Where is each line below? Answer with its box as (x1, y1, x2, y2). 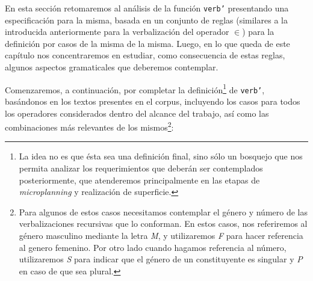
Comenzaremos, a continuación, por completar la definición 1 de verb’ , (5, 81, 265, 96)
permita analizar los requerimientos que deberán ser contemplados (19, 161, 263, 174)
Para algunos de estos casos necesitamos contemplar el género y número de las (19, 205, 308, 218)
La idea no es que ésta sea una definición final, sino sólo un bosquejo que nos (19, 150, 303, 162)
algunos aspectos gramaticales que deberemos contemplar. (5, 61, 218, 73)
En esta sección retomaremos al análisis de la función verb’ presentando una (5, 2, 289, 14)
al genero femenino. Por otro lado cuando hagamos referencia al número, (19, 241, 287, 253)
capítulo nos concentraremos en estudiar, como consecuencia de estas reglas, (5, 49, 285, 61)
